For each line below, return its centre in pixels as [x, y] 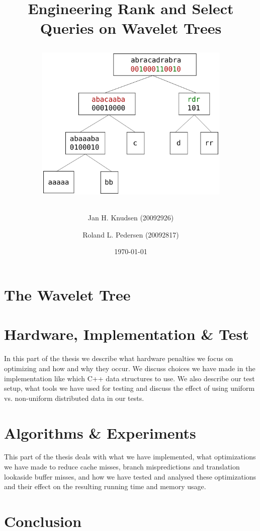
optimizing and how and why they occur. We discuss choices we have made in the [130, 368]
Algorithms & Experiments [100, 432]
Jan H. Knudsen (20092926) [131, 218]
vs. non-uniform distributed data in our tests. [74, 398]
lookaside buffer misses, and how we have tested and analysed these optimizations [130, 476]
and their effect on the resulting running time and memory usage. [105, 486]
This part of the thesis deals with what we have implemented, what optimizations [130, 457]
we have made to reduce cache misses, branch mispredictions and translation [122, 467]
